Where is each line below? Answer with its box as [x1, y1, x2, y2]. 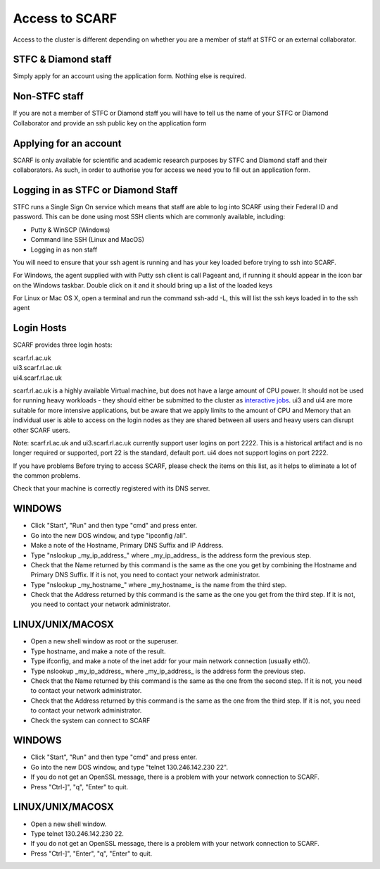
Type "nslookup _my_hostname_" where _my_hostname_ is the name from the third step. [30, 580, 287, 588]
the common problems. [13, 472, 81, 480]
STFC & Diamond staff [13, 54, 112, 66]
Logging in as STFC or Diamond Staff [13, 184, 178, 196]
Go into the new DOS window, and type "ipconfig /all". [30, 531, 188, 539]
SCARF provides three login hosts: [13, 340, 113, 349]
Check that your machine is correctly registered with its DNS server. [13, 484, 210, 493]
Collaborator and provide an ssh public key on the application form [13, 118, 207, 127]
